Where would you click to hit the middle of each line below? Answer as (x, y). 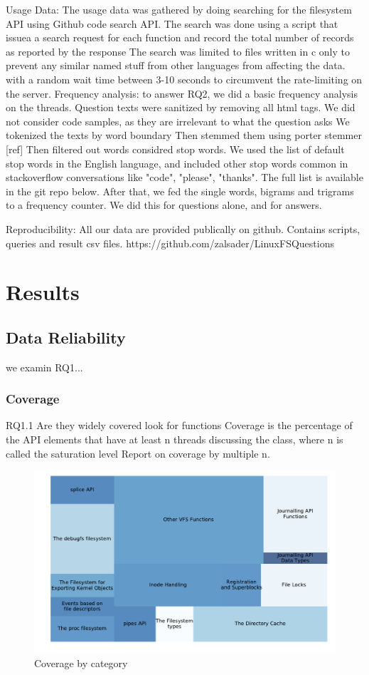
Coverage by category (81, 663)
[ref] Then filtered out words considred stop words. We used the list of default (175, 149)
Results (43, 292)
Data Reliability (66, 337)
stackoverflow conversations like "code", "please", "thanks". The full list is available (184, 177)
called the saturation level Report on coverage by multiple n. (138, 453)
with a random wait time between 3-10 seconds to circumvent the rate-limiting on (184, 79)
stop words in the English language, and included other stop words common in (177, 163)
